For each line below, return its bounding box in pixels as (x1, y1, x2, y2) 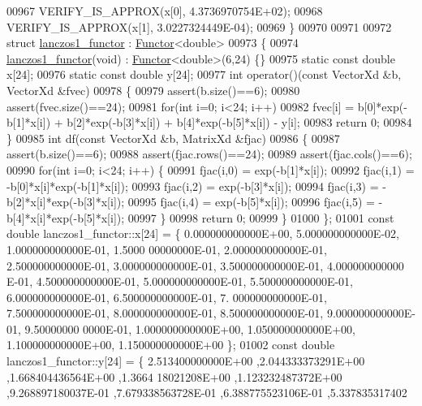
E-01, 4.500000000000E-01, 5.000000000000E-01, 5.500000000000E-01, (6, 273, 354, 290)
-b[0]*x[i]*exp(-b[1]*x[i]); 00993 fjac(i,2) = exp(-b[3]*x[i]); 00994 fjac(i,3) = (6, 177, 379, 194)
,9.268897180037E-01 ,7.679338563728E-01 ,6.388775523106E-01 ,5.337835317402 (6, 384, 407, 401)
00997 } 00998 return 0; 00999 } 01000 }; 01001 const (127, 209, 394, 226)
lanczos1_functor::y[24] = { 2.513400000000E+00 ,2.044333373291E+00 (6, 352, 365, 369)
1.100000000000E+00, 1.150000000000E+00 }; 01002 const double (6, 336, 335, 353)
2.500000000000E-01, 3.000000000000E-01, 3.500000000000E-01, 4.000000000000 (6, 257, 404, 274)
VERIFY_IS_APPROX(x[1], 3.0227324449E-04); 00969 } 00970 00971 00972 (6, 18, 392, 35)
